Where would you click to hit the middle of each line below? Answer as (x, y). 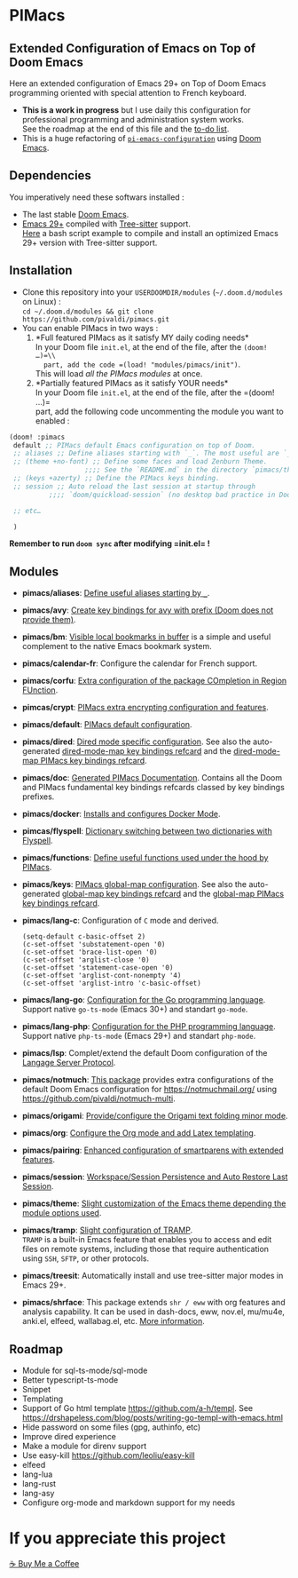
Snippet (36, 1389)
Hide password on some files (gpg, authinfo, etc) (111, 1427)
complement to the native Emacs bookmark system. (117, 646)
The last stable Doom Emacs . (75, 214)
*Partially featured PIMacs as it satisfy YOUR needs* (132, 383)
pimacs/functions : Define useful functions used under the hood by (145, 858)
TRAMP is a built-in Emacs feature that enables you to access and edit (147, 1240)
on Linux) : (41, 301)
